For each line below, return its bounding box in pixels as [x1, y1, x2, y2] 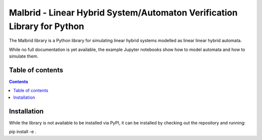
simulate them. [9, 53, 39, 59]
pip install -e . [9, 129, 36, 135]
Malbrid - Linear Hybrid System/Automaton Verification [9, 7, 238, 18]
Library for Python [9, 21, 84, 31]
